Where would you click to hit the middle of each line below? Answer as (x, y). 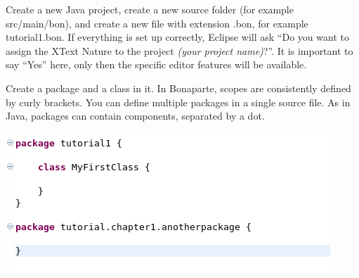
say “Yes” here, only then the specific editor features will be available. (156, 64)
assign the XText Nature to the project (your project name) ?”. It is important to (179, 50)
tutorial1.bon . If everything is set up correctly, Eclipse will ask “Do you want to (177, 37)
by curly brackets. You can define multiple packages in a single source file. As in (178, 102)
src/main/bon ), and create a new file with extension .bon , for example (157, 23)
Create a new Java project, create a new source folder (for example (150, 9)
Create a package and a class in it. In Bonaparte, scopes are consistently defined (178, 88)
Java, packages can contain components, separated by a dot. (135, 116)
